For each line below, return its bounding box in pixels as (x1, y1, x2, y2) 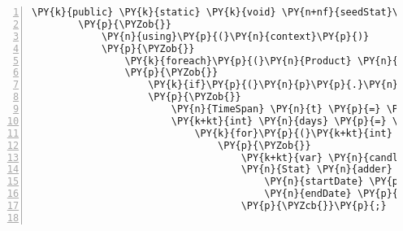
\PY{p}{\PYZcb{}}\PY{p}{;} (240, 200, 387, 211)
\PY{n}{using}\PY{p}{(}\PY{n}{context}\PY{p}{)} (101, 30, 370, 42)
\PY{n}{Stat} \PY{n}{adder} (240, 163, 392, 176)
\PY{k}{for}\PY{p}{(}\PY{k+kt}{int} (194, 127, 392, 139)
